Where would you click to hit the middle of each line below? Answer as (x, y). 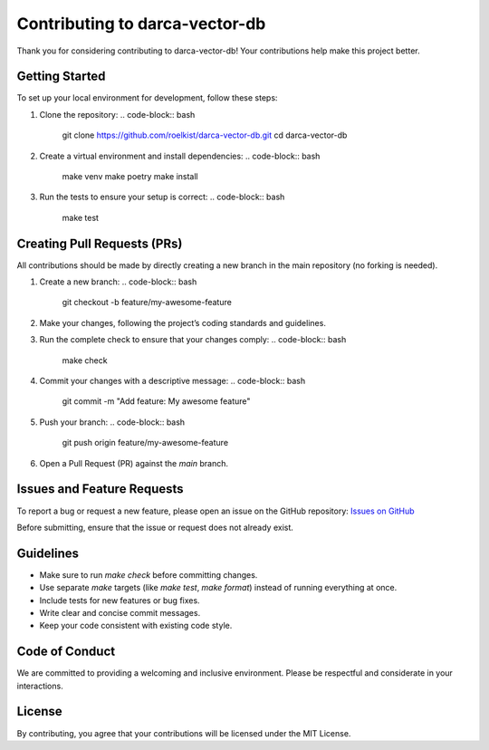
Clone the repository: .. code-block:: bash (117, 114)
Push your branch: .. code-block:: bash (112, 422)
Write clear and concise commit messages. (120, 612)
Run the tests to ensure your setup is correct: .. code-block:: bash (162, 197)
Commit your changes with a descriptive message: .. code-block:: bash (173, 381)
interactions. (40, 686)
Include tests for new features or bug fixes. (120, 600)
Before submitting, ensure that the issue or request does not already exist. (155, 527)
